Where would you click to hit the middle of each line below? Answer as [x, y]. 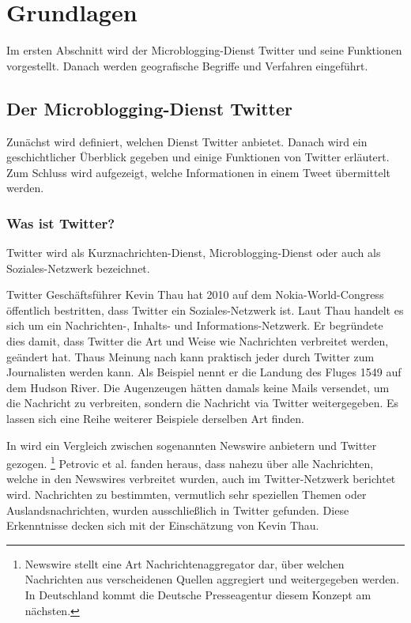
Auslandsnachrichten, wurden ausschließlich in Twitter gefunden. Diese [178, 510]
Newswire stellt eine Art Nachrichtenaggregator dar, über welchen [185, 563]
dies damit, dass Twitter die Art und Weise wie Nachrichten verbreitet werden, [198, 341]
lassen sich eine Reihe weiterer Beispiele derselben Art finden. [155, 419]
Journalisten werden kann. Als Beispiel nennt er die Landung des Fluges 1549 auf [204, 372]
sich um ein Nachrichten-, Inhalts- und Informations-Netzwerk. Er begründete [195, 325]
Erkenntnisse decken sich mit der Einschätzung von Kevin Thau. [163, 525]
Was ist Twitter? [61, 223]
